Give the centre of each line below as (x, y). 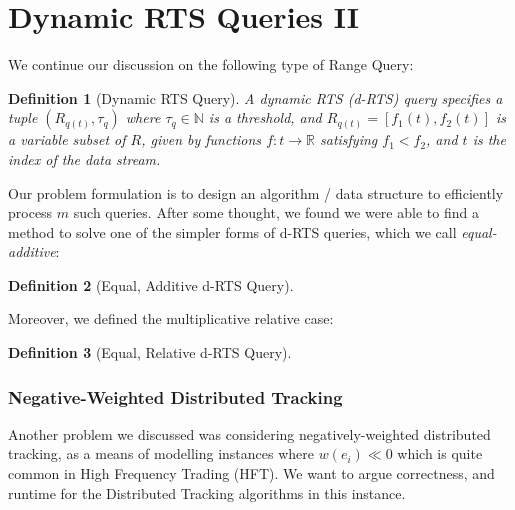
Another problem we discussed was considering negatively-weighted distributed (249, 433)
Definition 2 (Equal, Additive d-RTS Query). (151, 284)
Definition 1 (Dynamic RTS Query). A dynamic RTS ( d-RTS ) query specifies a (255, 97)
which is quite (440, 453)
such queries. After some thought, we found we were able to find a (276, 212)
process (30, 212)
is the (489, 139)
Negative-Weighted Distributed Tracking (175, 396)
